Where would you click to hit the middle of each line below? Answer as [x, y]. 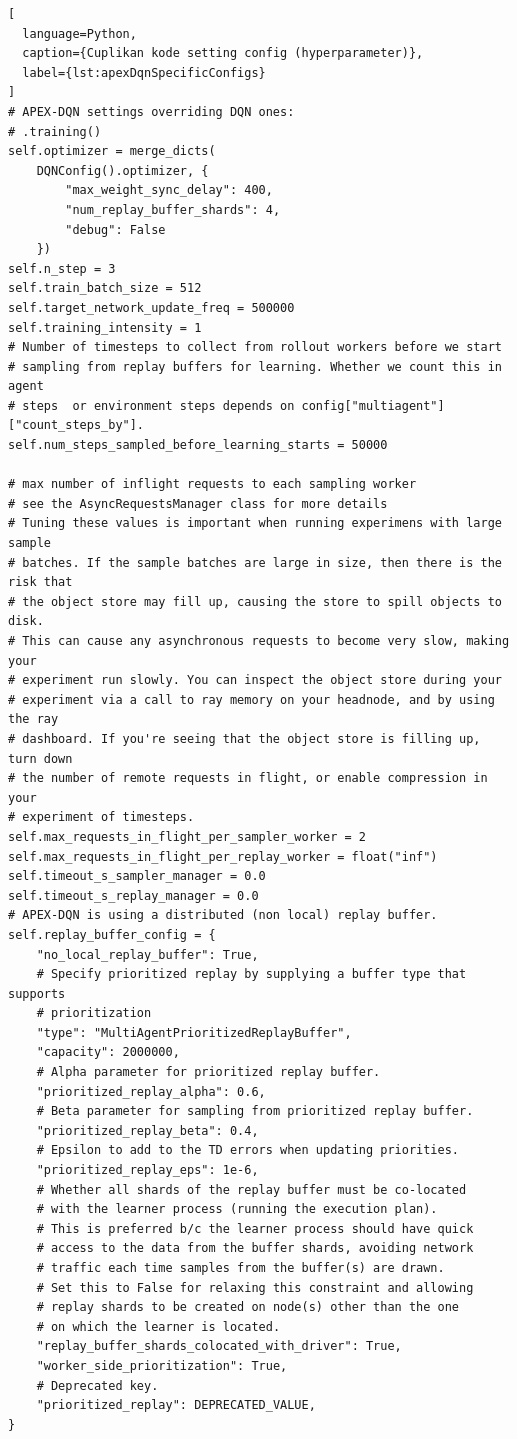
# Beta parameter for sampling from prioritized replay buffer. [255, 1111]
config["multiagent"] [373, 405]
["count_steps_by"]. [76, 425]
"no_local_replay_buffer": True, [147, 954]
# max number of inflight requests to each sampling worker [212, 484]
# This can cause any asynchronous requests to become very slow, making [259, 641]
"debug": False [115, 229]
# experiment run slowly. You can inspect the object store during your [255, 680]
